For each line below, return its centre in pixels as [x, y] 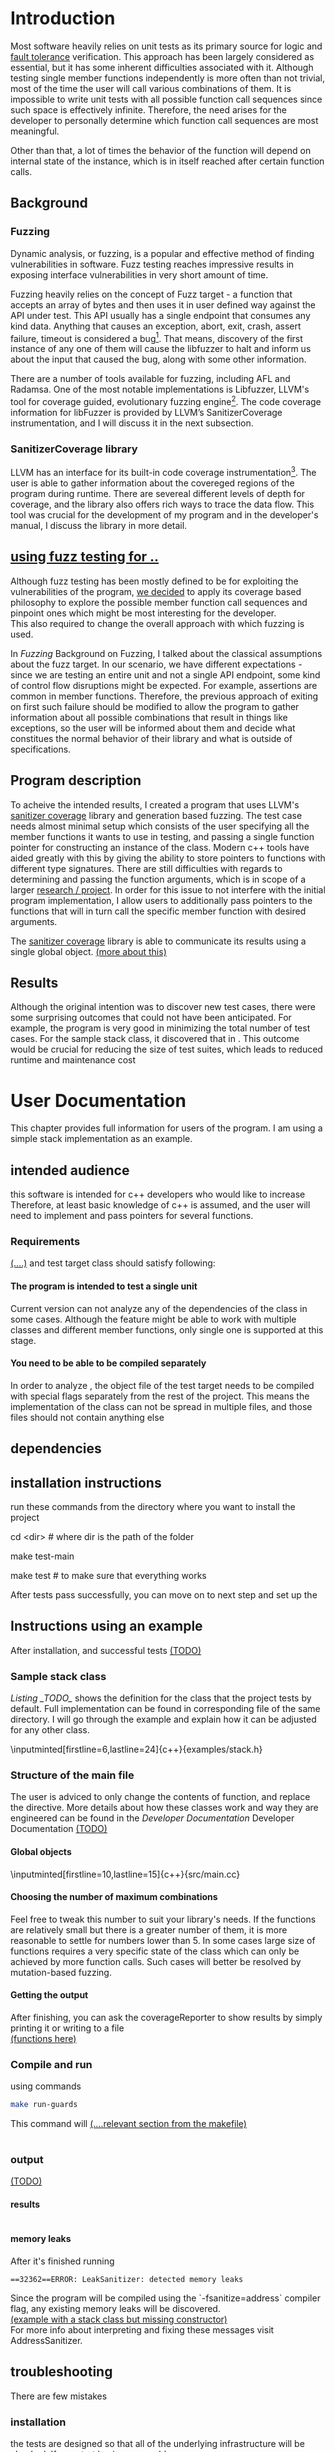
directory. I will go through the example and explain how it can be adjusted [163, 1719]
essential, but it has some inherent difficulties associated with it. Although [162, 67]
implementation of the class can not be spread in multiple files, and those [161, 1406]
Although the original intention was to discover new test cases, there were [163, 1007]
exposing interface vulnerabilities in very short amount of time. [139, 274]
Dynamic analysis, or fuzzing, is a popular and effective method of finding [162, 253]
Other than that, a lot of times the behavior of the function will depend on [161, 150]
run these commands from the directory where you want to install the [153, 1506]
